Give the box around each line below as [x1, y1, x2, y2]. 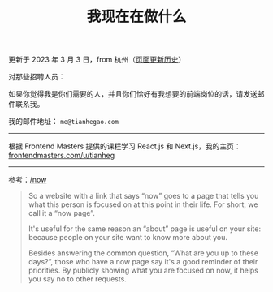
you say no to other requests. [28, 274, 128, 284]
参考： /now [8, 175, 47, 185]
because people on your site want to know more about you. [28, 233, 227, 243]
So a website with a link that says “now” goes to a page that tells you [28, 191, 259, 201]
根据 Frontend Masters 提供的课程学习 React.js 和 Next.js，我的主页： [8, 141, 241, 151]
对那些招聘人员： [8, 72, 66, 82]
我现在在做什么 [86, 7, 187, 26]
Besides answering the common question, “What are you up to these [28, 248, 258, 258]
